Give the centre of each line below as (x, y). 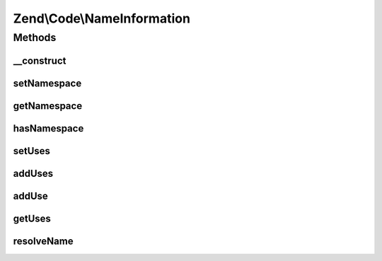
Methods (35, 37)
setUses (32, 151)
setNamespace (47, 83)
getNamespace (48, 106)
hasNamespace (48, 128)
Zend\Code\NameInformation (102, 18)
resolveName (43, 241)
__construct (40, 60)
